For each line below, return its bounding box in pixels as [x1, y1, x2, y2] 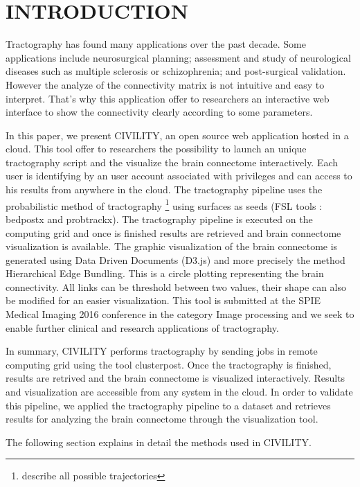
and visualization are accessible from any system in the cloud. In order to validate [6, 384, 353, 399]
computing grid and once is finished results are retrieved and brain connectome [6, 225, 341, 240]
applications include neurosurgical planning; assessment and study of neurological [6, 50, 351, 64]
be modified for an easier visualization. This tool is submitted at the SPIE [6, 293, 321, 308]
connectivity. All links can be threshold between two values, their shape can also [6, 279, 346, 294]
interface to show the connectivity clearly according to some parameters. [6, 105, 313, 119]
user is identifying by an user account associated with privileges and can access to [6, 168, 352, 183]
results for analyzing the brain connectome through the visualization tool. [6, 411, 318, 426]
